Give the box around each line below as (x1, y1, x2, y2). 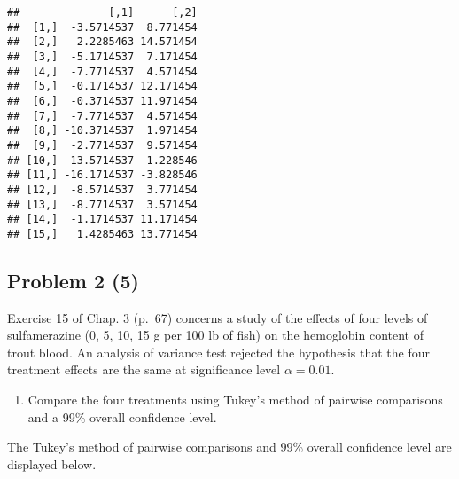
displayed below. (7, 454, 97, 473)
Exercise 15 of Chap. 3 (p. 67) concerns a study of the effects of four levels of (7, 308, 428, 326)
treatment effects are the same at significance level (7, 360, 281, 379)
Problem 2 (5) (7, 266, 139, 294)
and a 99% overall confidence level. (27, 407, 217, 426)
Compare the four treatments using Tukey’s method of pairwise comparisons (27, 390, 443, 409)
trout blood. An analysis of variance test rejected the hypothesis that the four (7, 342, 430, 361)
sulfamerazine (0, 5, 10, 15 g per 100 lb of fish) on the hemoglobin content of (7, 326, 424, 344)
